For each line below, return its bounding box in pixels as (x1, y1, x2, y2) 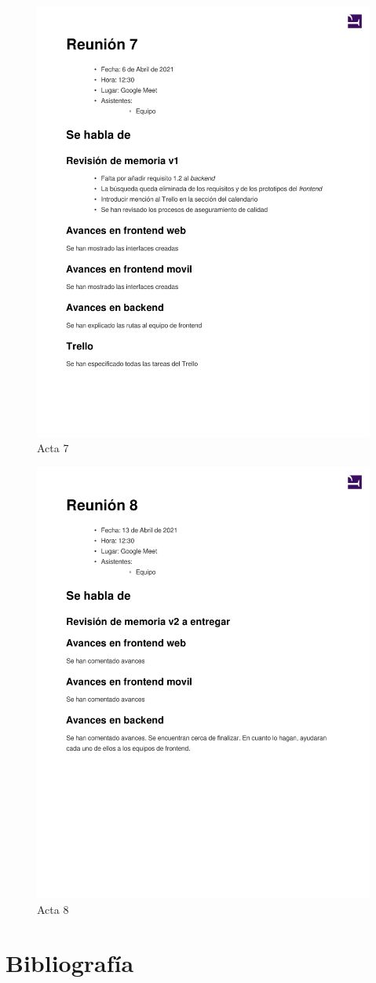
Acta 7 (37, 440, 69, 456)
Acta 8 (37, 901, 69, 917)
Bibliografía (5, 947, 134, 979)
